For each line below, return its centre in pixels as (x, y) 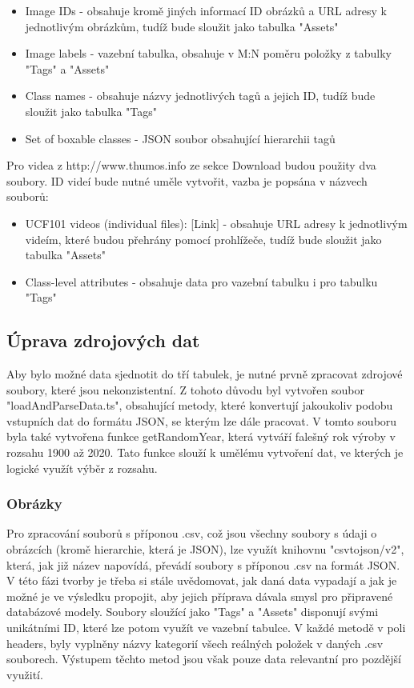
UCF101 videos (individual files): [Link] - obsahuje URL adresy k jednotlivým (216, 223)
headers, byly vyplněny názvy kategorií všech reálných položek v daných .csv (195, 643)
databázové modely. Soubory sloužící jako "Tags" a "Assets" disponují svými (193, 612)
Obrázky (34, 504)
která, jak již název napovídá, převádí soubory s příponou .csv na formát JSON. (203, 564)
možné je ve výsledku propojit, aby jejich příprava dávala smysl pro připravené (200, 596)
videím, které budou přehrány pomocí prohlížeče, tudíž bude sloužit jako (203, 239)
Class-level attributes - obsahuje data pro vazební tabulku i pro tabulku (201, 281)
